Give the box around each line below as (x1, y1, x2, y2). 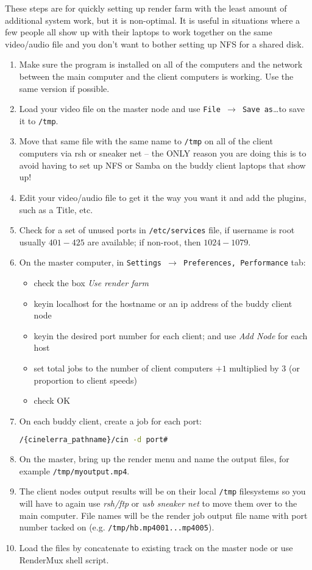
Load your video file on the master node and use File (19, 102, 221, 115)
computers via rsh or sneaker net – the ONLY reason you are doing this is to (19, 147, 307, 160)
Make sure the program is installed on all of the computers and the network (19, 58, 303, 71)
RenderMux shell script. (19, 553, 109, 566)
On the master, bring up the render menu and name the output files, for (19, 452, 289, 465)
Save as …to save (242, 102, 305, 115)
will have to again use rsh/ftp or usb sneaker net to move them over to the (19, 497, 297, 510)
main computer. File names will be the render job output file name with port (19, 508, 308, 521)
